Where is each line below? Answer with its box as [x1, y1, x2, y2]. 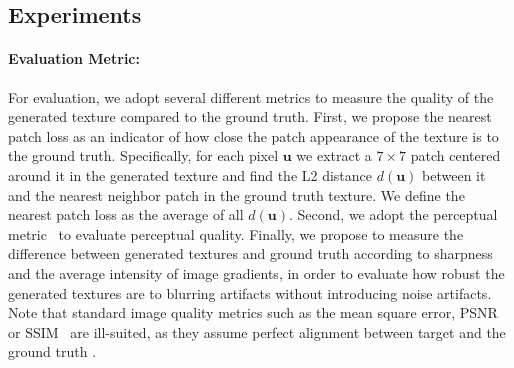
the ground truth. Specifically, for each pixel [8, 145, 279, 166]
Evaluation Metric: [8, 48, 140, 69]
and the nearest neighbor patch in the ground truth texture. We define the [8, 184, 465, 205]
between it [422, 164, 486, 185]
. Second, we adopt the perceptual [288, 204, 498, 225]
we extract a [296, 145, 372, 166]
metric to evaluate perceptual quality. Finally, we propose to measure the [8, 223, 464, 244]
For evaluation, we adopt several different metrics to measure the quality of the [8, 86, 494, 107]
